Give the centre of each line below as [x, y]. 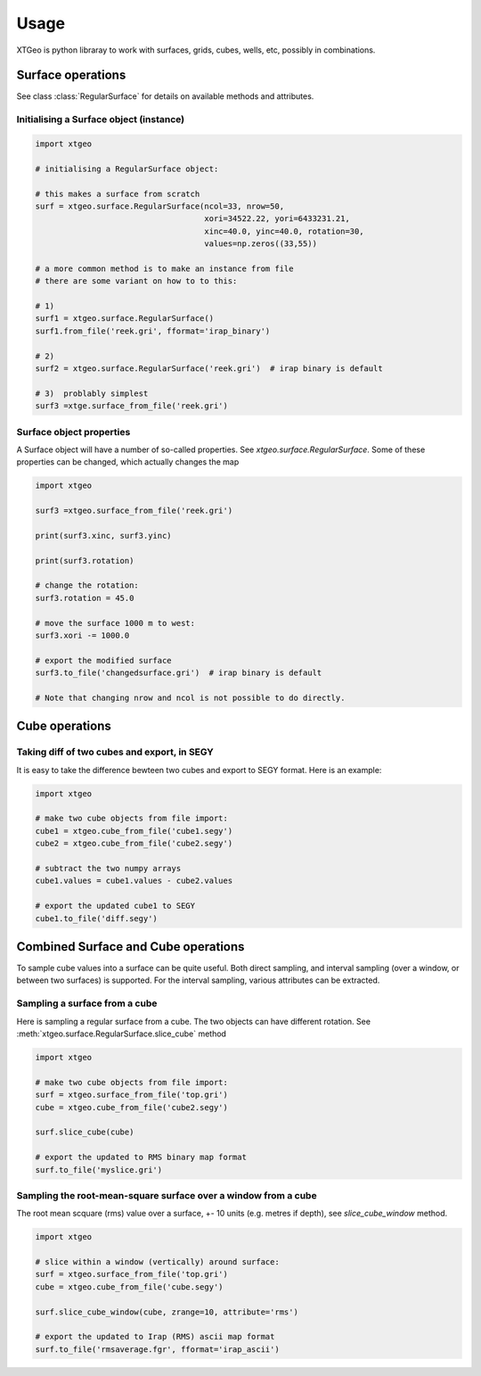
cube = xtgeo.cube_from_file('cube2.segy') [132, 1107]
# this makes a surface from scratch [118, 194]
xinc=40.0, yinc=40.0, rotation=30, [284, 231]
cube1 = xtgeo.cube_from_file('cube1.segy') [134, 831]
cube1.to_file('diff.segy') [96, 918]
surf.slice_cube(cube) [85, 1132]
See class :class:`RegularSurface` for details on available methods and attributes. [165, 96]
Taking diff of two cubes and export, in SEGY [115, 752]
